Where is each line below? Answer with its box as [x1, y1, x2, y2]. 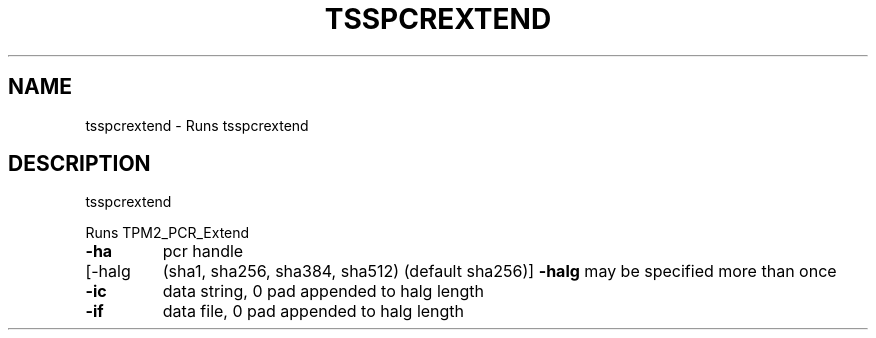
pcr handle [162, 241, 244, 262]
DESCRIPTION [8, 151, 151, 177]
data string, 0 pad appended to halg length [162, 281, 485, 302]
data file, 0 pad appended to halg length [162, 301, 465, 322]
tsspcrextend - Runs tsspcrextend [85, 116, 309, 134]
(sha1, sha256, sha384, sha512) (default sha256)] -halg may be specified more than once [162, 261, 837, 282]
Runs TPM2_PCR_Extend [85, 224, 250, 242]
